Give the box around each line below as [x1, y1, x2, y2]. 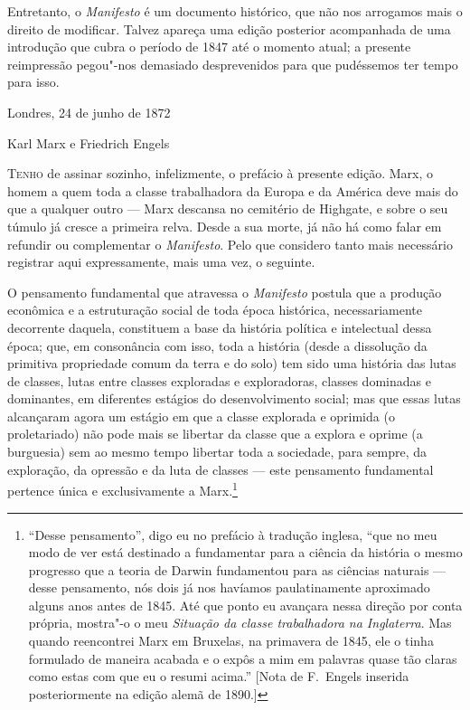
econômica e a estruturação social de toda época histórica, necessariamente [7, 300, 422, 319]
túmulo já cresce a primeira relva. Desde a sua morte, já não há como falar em [7, 216, 442, 235]
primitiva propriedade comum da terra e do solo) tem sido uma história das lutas [7, 354, 456, 373]
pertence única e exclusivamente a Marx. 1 [7, 478, 238, 499]
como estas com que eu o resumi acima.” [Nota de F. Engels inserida [28, 667, 409, 686]
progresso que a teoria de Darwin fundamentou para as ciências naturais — [28, 560, 446, 579]
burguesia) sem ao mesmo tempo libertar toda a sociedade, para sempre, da [7, 442, 428, 461]
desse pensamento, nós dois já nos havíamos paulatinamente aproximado [28, 578, 430, 597]
